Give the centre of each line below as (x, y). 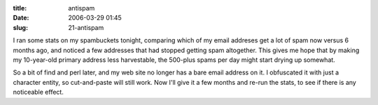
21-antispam (86, 27)
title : (20, 8)
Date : (21, 18)
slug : (20, 27)
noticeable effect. (38, 92)
